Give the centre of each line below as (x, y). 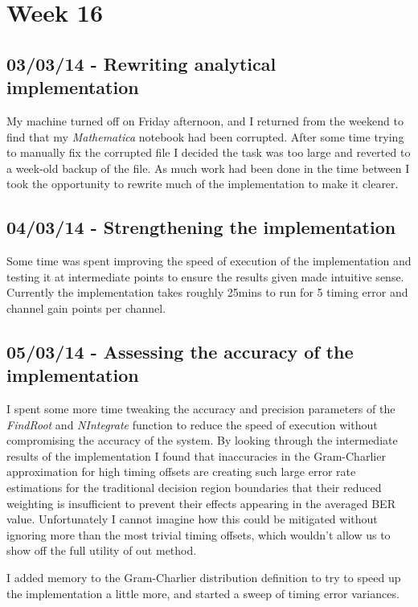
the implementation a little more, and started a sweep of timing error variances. (203, 593)
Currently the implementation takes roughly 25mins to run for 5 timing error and (207, 292)
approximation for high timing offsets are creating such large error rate (181, 472)
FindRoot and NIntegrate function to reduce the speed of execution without (192, 424)
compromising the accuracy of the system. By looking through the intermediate (202, 440)
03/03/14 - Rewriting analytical (141, 63)
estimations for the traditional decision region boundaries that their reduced (194, 488)
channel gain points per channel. (86, 308)
